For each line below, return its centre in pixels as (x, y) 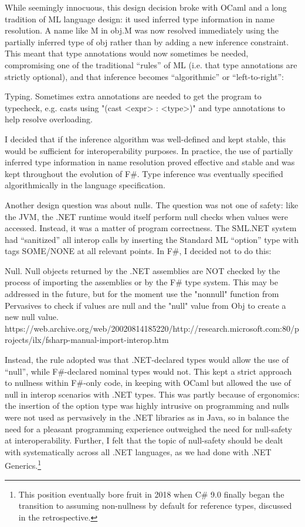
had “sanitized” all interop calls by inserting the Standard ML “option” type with (152, 239)
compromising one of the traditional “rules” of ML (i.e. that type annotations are (151, 64)
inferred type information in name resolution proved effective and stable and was (150, 162)
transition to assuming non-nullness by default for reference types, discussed (155, 506)
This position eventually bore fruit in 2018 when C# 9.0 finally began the (151, 494)
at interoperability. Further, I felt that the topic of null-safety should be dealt (144, 440)
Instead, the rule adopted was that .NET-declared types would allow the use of (147, 360)
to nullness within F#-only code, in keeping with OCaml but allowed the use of (148, 383)
